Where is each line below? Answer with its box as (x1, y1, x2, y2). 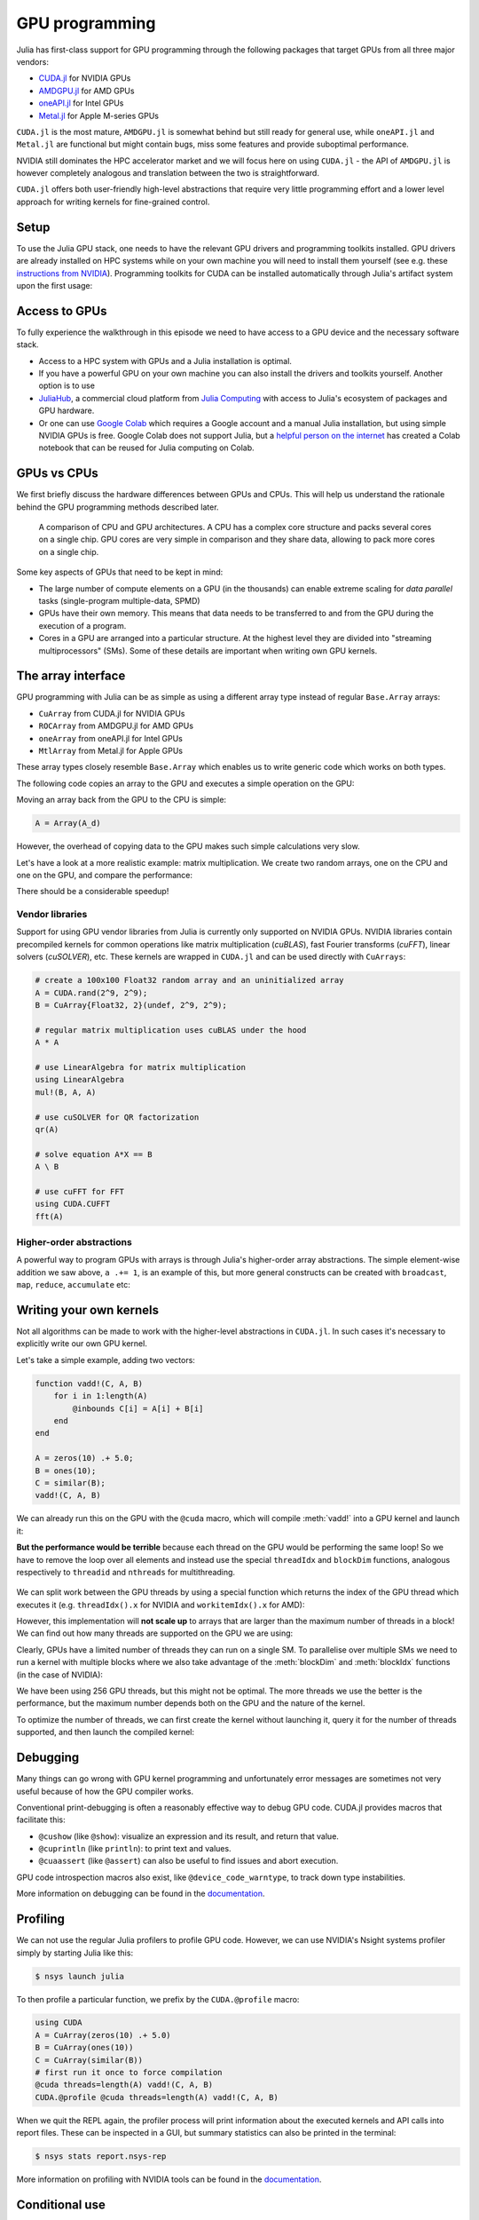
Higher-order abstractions (16, 1236, 132, 1249)
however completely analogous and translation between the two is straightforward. (16, 168, 319, 178)
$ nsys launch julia (35, 1971, 124, 1981)
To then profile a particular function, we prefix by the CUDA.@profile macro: (16, 1994, 300, 2004)
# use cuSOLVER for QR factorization (35, 1112, 200, 1122)
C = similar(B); (35, 1478, 106, 1487)
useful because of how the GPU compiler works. (16, 1786, 194, 1796)
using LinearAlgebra (35, 1074, 124, 1085)
